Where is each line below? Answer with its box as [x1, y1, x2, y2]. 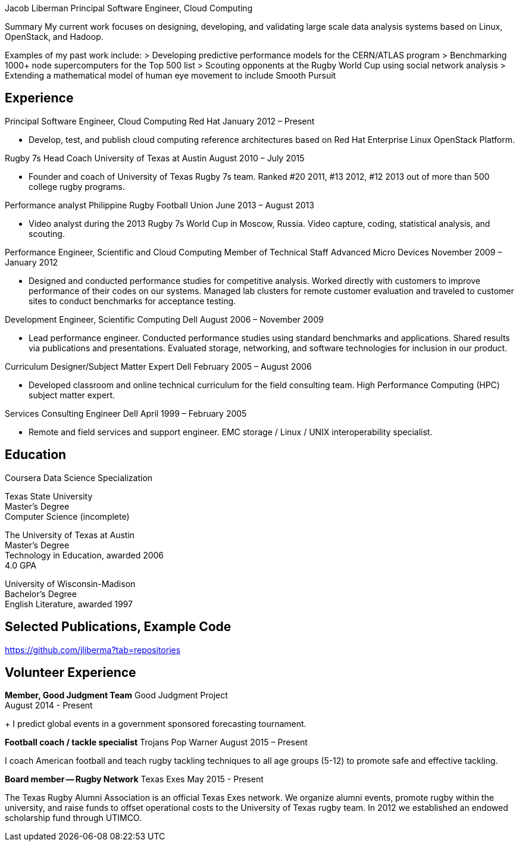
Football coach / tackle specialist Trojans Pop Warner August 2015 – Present [5, 737, 308, 748]
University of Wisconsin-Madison [5, 578, 136, 589]
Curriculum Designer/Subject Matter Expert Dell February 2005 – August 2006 [5, 361, 312, 372]
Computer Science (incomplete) [5, 511, 130, 522]
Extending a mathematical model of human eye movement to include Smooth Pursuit [5, 70, 336, 80]
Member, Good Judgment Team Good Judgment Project [5, 690, 228, 701]
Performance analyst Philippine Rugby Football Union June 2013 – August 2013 [5, 199, 314, 210]
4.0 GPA [5, 560, 37, 570]
